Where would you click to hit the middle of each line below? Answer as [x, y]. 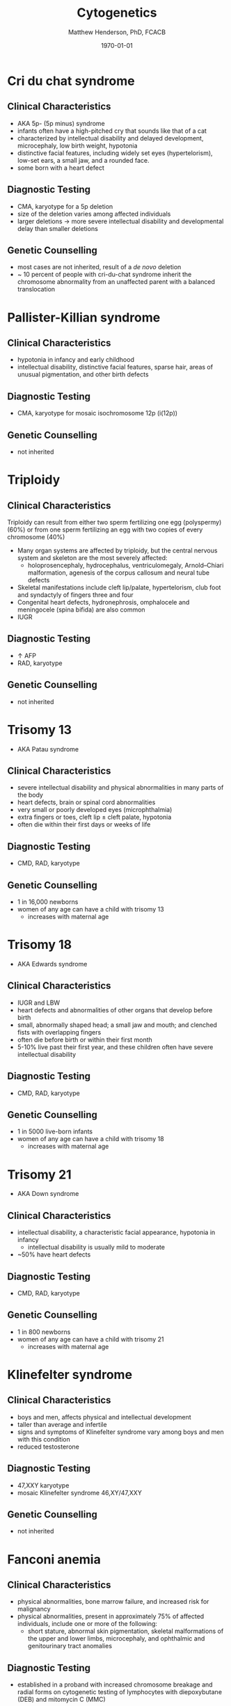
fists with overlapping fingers [59, 1032]
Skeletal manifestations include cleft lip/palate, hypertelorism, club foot [119, 587]
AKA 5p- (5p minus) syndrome [61, 123]
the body [30, 795]
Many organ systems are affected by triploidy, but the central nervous [117, 550]
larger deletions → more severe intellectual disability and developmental [120, 221]
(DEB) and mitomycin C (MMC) [61, 1700]
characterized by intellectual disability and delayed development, [110, 138]
